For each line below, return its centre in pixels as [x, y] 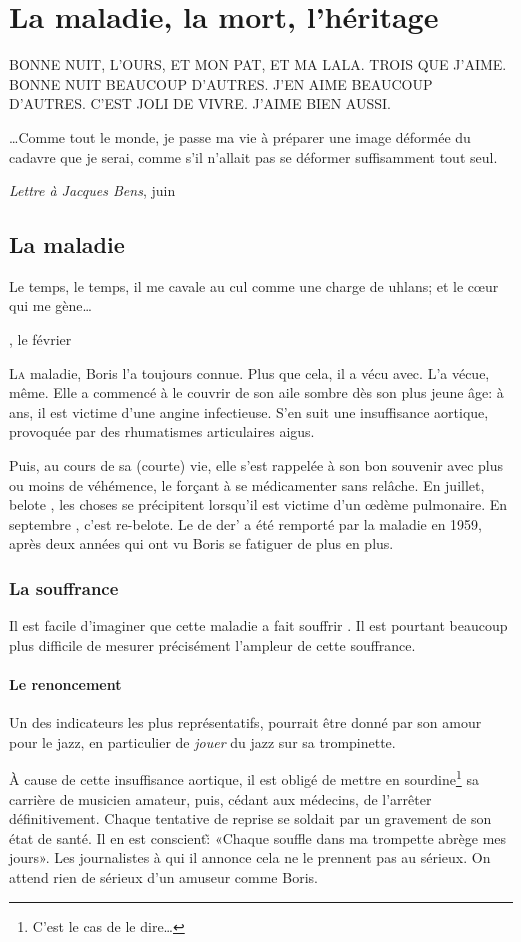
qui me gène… [50, 305]
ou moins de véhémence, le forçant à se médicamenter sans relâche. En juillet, [247, 484]
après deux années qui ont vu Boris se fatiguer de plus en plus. [201, 543]
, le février [40, 339]
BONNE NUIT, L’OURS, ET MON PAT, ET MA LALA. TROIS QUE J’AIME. [258, 64]
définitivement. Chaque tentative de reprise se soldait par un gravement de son [250, 818]
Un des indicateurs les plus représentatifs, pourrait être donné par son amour [245, 722]
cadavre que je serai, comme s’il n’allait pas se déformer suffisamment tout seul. [253, 156]
